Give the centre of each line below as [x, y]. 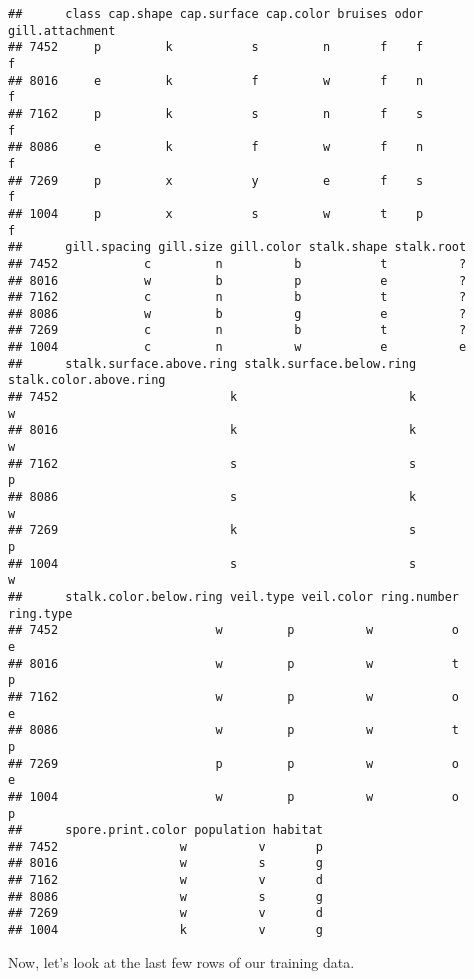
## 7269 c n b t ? [237, 330]
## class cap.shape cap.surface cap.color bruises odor [216, 14]
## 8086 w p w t [234, 730]
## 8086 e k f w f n [216, 147]
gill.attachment [62, 30]
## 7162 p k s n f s [216, 113]
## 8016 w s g [165, 863]
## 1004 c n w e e [237, 347]
